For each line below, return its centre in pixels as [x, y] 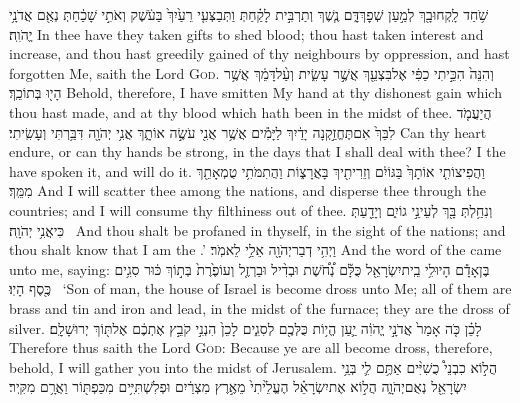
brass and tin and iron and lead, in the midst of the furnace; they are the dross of [259, 307]
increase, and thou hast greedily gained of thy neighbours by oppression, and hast [259, 53]
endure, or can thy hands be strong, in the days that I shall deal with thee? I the [257, 151]
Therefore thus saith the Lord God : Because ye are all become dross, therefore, [251, 347]
